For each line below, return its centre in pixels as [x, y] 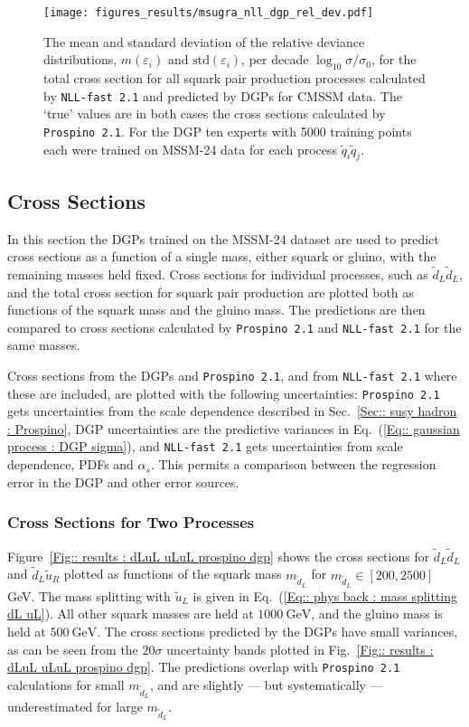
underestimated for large [75, 706]
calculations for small [66, 684]
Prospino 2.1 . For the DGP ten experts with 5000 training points [228, 131]
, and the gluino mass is [377, 614]
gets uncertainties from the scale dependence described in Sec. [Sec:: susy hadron [232, 411]
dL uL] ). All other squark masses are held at [131, 614]
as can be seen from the [73, 649]
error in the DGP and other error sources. [123, 482]
